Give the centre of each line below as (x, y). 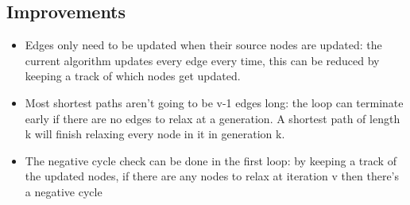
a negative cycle (64, 191)
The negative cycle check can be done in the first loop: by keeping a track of (211, 160)
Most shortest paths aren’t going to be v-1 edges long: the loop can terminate (214, 102)
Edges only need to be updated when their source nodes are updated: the (203, 45)
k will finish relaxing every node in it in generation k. (155, 134)
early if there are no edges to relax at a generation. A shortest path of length (213, 118)
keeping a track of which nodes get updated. (133, 76)
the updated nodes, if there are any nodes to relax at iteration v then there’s (212, 176)
